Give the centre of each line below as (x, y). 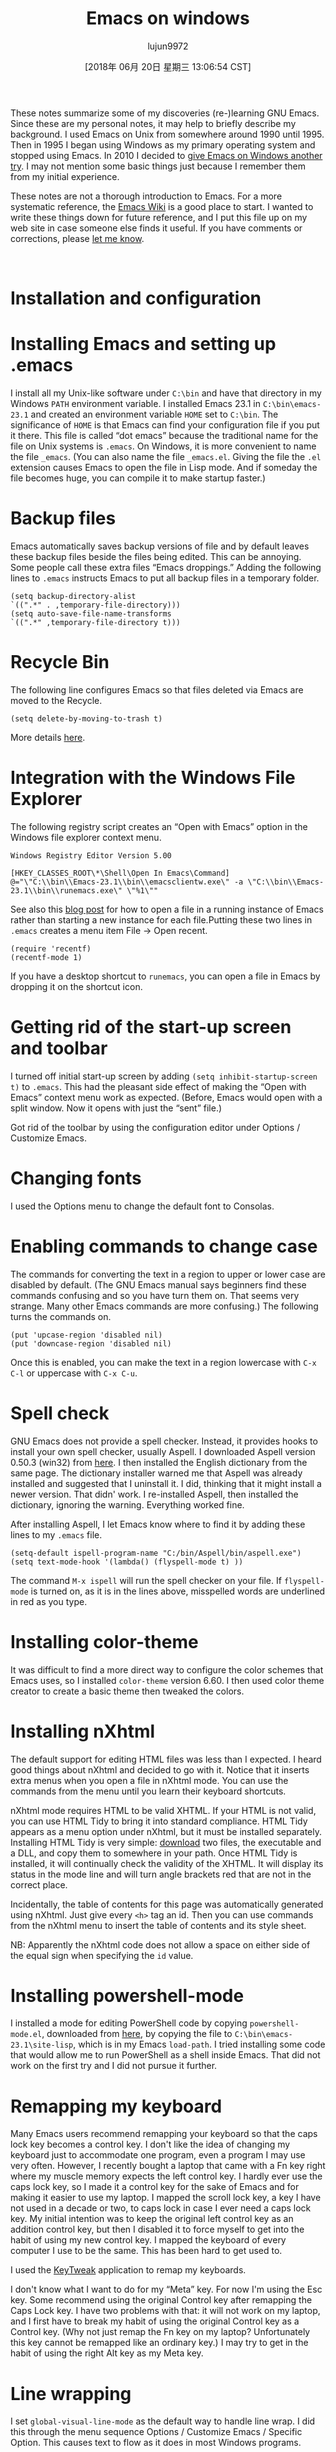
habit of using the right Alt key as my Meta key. (107, 2353)
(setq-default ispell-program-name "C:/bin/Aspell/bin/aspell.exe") (156, 1553)
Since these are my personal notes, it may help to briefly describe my (153, 123)
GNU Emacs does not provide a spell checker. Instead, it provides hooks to (164, 1441)
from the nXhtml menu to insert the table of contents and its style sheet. (158, 1925)
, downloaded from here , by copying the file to (137, 2034)
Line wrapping (71, 2393)
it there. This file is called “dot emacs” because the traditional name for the (164, 436)
